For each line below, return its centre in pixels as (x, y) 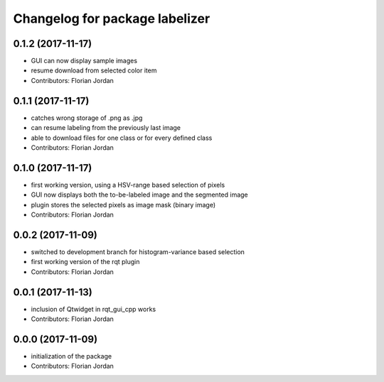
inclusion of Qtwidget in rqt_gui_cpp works (94, 309)
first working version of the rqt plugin (85, 262)
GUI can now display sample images (84, 61)
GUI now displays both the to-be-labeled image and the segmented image (139, 195)
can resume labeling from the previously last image (106, 128)
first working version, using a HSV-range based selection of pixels (128, 185)
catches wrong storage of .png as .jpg (87, 118)
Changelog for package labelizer (112, 18)
